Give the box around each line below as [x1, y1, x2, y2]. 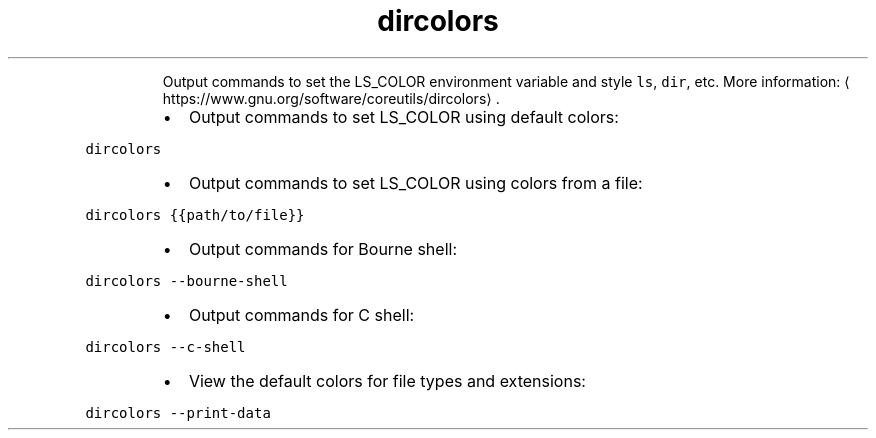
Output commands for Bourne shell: [188, 238, 457, 259]
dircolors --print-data [85, 404, 271, 421]
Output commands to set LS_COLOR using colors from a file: [188, 172, 643, 193]
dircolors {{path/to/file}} [85, 206, 305, 223]
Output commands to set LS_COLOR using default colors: [188, 106, 619, 127]
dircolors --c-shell [85, 338, 246, 355]
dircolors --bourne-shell [85, 272, 288, 289]
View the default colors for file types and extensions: [188, 370, 586, 391]
